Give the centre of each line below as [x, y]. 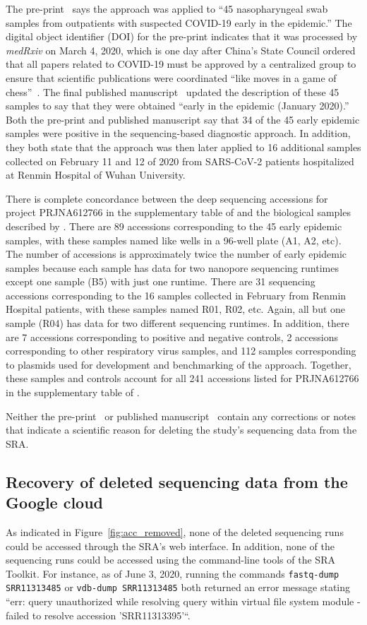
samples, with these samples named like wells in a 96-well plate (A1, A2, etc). [174, 240]
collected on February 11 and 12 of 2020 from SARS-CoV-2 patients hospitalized [180, 161]
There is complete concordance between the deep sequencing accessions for [167, 198]
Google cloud [55, 502]
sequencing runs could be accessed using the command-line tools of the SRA [170, 560]
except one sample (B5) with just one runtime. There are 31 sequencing [161, 281]
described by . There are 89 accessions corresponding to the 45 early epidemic [174, 226]
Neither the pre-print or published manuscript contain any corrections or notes [181, 416]
